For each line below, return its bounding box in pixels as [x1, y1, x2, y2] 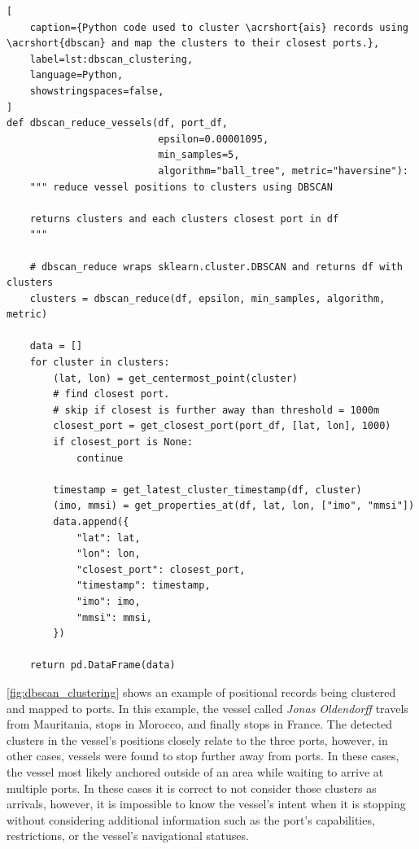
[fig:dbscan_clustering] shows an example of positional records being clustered [7, 683, 396, 700]
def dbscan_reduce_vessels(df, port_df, [7, 117, 229, 129]
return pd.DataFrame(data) [29, 659, 176, 672]
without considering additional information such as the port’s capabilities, [7, 811, 375, 828]
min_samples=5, [158, 149, 240, 161]
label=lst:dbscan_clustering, [29, 53, 194, 65]
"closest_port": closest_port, [76, 563, 246, 575]
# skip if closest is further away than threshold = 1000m [53, 404, 380, 416]
